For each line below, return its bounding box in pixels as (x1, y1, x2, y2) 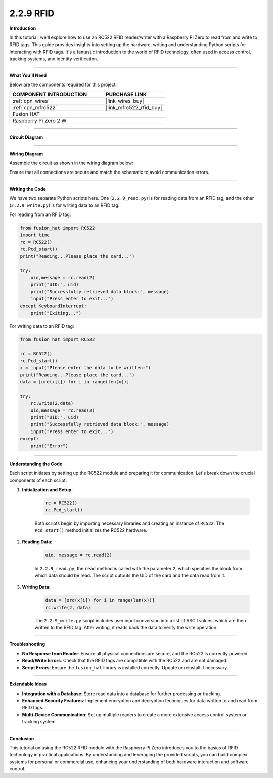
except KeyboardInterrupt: (20, 303, 87, 309)
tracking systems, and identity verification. (9, 56, 98, 62)
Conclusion (9, 735, 34, 741)
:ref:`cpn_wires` (12, 98, 50, 105)
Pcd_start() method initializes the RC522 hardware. (34, 527, 148, 533)
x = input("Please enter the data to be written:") (20, 365, 151, 371)
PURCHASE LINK (105, 91, 147, 98)
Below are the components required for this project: (9, 81, 117, 88)
